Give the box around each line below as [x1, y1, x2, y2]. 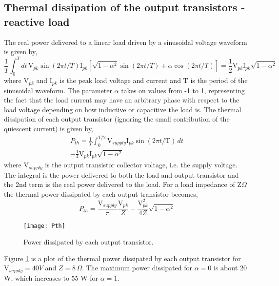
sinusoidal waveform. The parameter [4, 85, 112, 95]
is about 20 [213, 263, 247, 273]
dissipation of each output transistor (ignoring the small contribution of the [4, 114, 230, 124]
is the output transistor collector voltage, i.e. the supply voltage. [45, 160, 238, 170]
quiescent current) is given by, [4, 123, 94, 133]
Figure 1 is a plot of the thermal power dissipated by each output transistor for [4, 253, 241, 263]
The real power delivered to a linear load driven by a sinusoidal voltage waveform [4, 37, 247, 47]
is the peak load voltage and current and [60, 75, 181, 85]
